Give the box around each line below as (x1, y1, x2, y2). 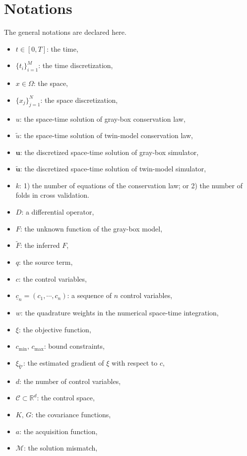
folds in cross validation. (15, 190, 89, 200)
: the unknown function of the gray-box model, (20, 223, 163, 233)
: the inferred (20, 240, 60, 250)
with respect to (112, 358, 158, 368)
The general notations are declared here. (4, 27, 126, 37)
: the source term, (19, 257, 73, 267)
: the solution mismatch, (23, 443, 98, 453)
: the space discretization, (40, 94, 118, 105)
